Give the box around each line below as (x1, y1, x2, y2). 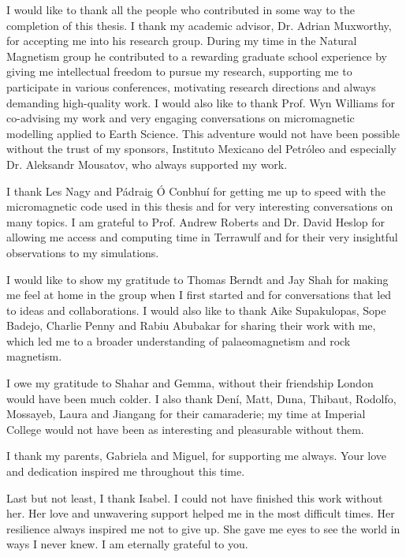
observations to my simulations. (6, 244, 159, 260)
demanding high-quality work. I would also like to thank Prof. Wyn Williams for (6, 94, 395, 110)
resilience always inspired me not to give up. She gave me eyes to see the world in (6, 520, 400, 536)
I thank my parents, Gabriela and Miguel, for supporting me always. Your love (6, 447, 387, 464)
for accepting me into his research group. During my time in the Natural (6, 32, 357, 49)
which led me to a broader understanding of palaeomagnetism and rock (6, 332, 351, 349)
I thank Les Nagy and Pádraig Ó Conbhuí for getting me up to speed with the (6, 182, 386, 199)
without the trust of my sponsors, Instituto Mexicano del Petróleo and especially (6, 140, 397, 157)
